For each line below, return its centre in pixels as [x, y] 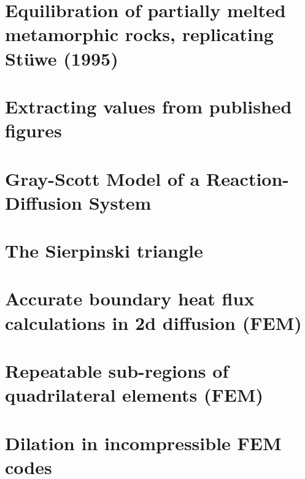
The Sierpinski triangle [104, 251]
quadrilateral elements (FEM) [134, 395]
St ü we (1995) [62, 58]
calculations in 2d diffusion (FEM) [153, 322]
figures [33, 130]
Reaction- [248, 178]
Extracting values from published [149, 106]
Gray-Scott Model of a [102, 178]
